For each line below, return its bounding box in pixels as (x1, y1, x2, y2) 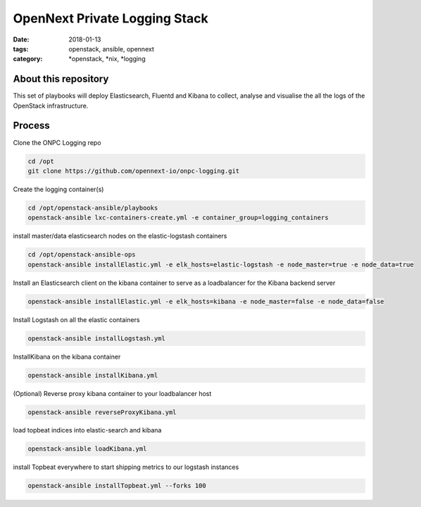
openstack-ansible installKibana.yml (27, 371, 158, 379)
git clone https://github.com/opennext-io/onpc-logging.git (27, 167, 240, 175)
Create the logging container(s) (13, 185, 104, 193)
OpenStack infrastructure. (13, 101, 89, 110)
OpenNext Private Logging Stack (13, 11, 209, 26)
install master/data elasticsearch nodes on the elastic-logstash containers (13, 232, 227, 240)
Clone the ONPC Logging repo (13, 138, 101, 147)
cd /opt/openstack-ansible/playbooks (27, 204, 158, 212)
